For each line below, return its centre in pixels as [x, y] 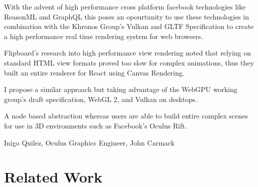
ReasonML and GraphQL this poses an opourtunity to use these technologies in [126, 16]
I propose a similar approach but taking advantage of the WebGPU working [121, 89]
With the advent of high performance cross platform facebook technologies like [125, 6]
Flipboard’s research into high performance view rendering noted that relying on [128, 53]
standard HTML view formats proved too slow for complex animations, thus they [129, 62]
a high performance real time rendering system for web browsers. [104, 36]
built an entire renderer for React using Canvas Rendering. [94, 72]
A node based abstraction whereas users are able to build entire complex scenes [126, 116]
